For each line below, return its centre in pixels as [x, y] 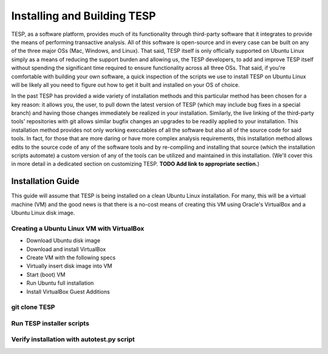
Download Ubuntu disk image [63, 240]
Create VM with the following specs [71, 257]
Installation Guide [45, 181]
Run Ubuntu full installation [60, 283]
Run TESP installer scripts [50, 323]
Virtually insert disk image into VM [69, 266]
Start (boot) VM [46, 274]
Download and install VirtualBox [66, 249]
